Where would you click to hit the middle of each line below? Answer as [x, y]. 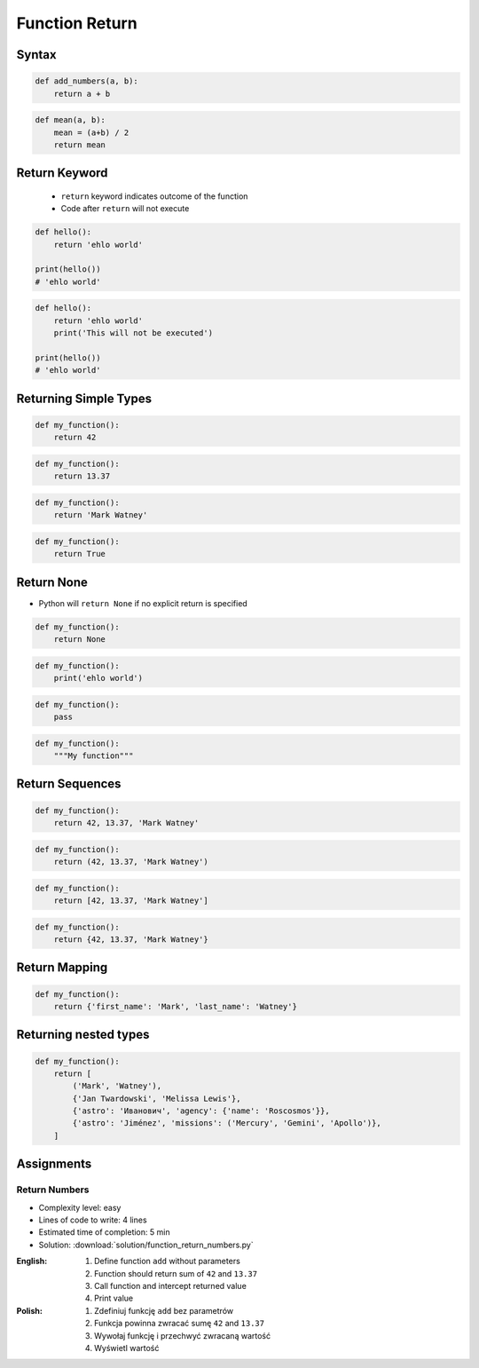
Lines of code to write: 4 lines [93, 1220]
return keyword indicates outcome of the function [154, 196]
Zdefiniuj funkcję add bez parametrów [164, 1310]
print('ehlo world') [98, 678]
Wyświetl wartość [127, 1348]
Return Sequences [69, 784]
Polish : [30, 1310]
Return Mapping [62, 968]
